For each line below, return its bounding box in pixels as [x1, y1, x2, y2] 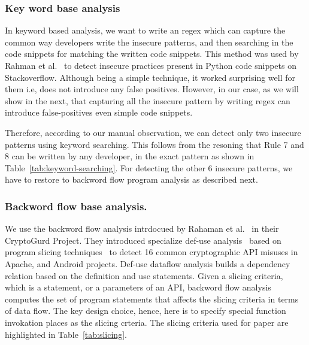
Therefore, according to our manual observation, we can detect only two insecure [5, 126, 301, 138]
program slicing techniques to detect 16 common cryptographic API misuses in [5, 246, 298, 258]
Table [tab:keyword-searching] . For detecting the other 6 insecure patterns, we [5, 161, 293, 174]
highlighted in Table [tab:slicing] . [5, 328, 127, 340]
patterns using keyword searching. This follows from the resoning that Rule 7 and [5, 138, 304, 150]
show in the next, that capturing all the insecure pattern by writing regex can [5, 94, 290, 107]
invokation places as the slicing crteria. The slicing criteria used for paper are [5, 316, 289, 328]
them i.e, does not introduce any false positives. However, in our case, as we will [5, 83, 299, 95]
